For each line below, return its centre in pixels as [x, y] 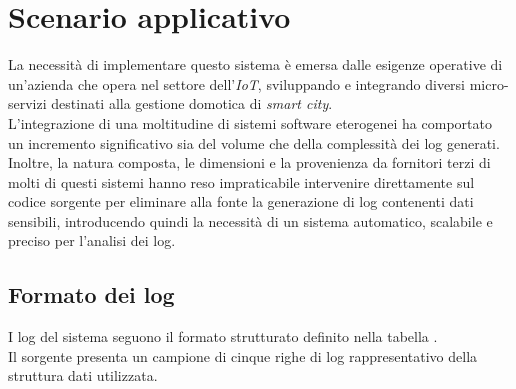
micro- [489, 83]
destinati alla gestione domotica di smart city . [192, 103]
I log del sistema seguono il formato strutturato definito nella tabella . [223, 336]
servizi [27, 103]
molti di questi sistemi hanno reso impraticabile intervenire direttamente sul [241, 181]
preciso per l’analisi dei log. [92, 240]
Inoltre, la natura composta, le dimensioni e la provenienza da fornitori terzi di [249, 162]
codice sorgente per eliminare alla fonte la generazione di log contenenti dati [241, 201]
